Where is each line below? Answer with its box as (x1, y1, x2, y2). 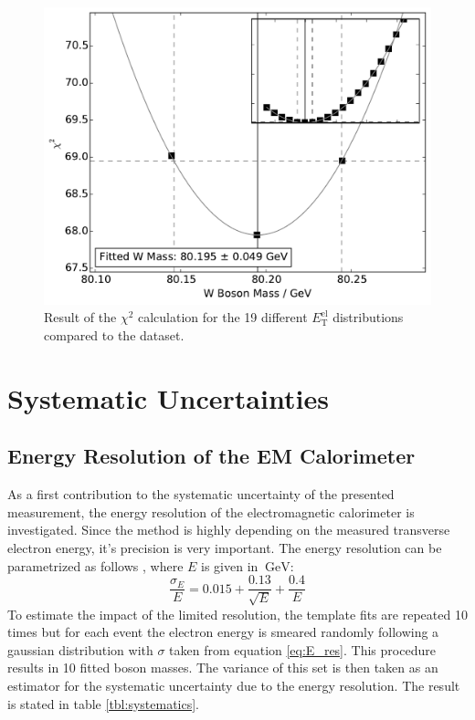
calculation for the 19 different (137, 308, 308, 327)
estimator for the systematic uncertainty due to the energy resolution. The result (7, 676, 460, 695)
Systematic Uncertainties (7, 379, 329, 416)
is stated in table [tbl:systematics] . (7, 694, 200, 713)
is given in (201, 556, 259, 575)
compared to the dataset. (44, 326, 185, 345)
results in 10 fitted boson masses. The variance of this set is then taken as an (7, 658, 438, 677)
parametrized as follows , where (7, 556, 184, 575)
